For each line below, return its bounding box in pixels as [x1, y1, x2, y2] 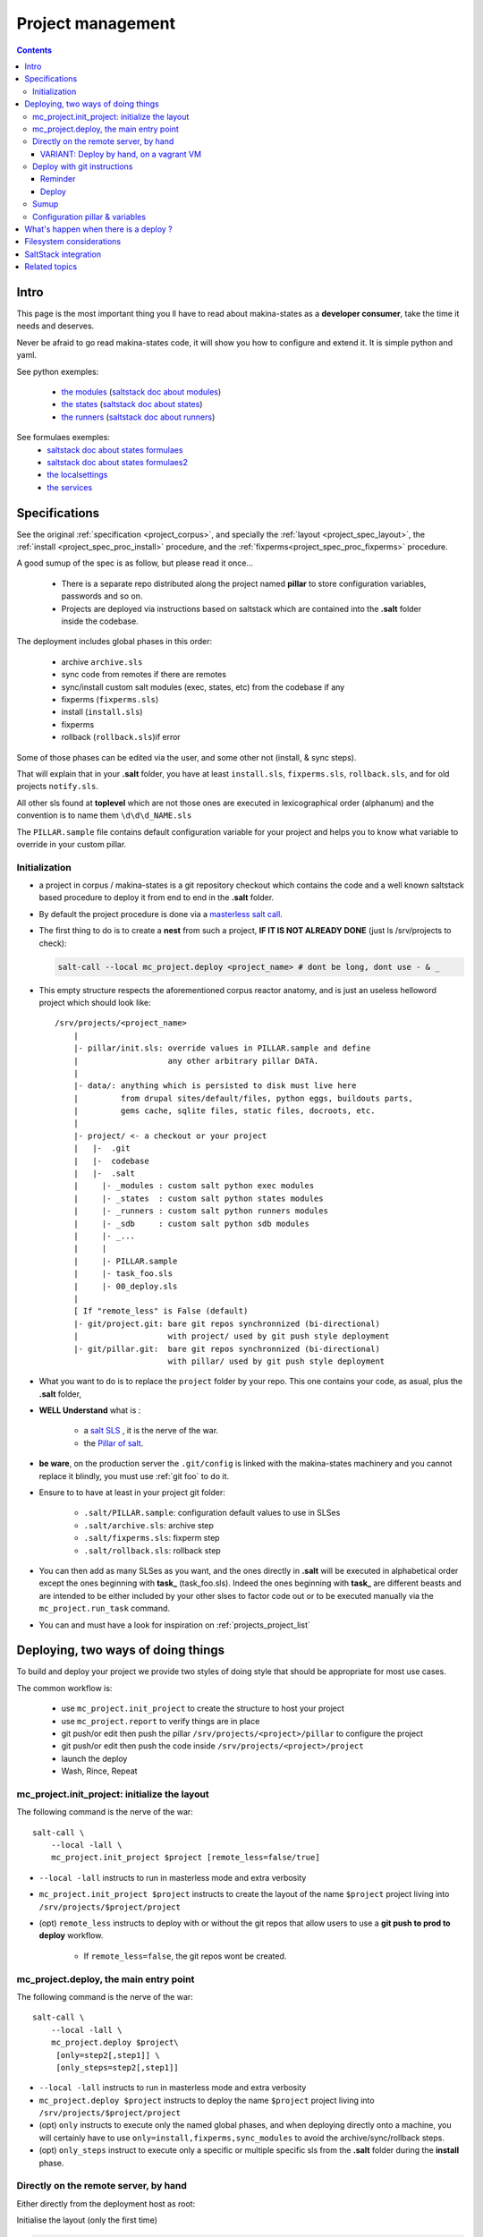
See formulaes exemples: [16, 432, 111, 443]
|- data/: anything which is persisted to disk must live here [72, 1081, 357, 1091]
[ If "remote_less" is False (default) [72, 1306, 249, 1316]
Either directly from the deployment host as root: [16, 2198, 196, 2209]
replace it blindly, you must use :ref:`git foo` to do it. [38, 1470, 230, 1481]
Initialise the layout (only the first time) [16, 2215, 158, 2225]
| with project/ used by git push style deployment [72, 1331, 390, 1341]
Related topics [24, 261, 78, 272]
